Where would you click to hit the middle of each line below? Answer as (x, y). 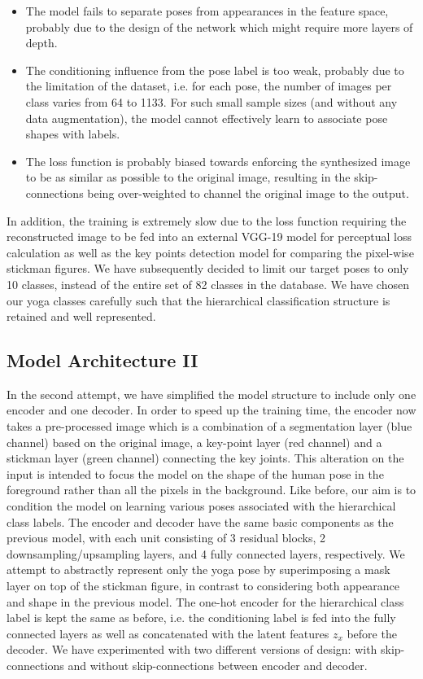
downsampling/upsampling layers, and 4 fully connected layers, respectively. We (206, 553)
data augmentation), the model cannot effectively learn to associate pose (207, 118)
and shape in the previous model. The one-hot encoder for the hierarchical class (205, 601)
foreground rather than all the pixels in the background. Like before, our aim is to (211, 490)
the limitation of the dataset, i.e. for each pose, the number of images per (209, 86)
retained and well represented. (81, 316)
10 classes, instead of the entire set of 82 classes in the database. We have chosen (208, 284)
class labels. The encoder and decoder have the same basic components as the (200, 521)
